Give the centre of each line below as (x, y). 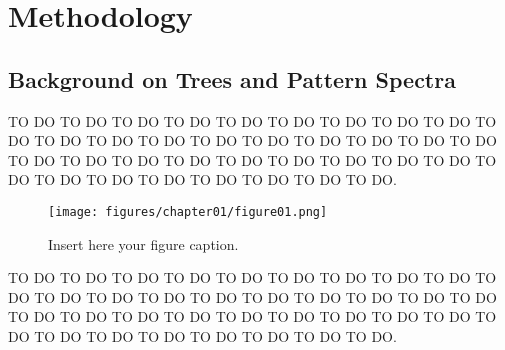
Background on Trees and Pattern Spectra (232, 78)
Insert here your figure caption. (143, 243)
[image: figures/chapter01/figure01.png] (188, 211)
